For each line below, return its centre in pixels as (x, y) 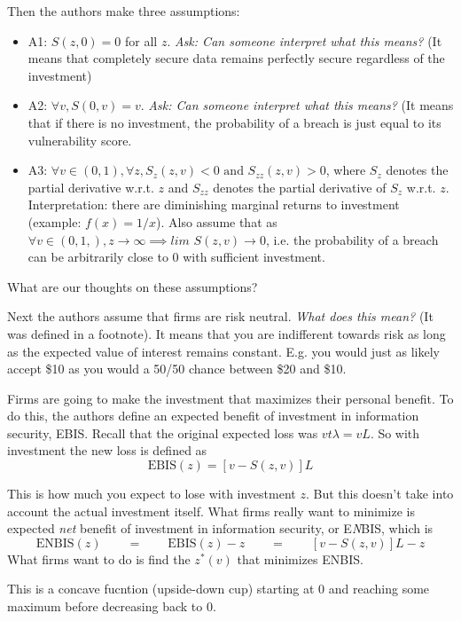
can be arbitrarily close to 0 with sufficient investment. (176, 257)
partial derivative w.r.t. (91, 187)
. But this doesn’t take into (379, 494)
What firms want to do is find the (99, 558)
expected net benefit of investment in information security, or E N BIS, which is (220, 528)
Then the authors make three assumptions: (124, 11)
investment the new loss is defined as (107, 450)
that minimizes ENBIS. (300, 558)
